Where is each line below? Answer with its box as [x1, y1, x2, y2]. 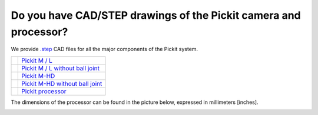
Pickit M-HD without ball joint [21, 79, 102, 87]
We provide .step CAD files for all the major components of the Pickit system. [11, 46, 198, 53]
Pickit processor [21, 87, 67, 95]
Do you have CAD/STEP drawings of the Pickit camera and [11, 9, 302, 22]
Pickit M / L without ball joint [21, 64, 100, 72]
